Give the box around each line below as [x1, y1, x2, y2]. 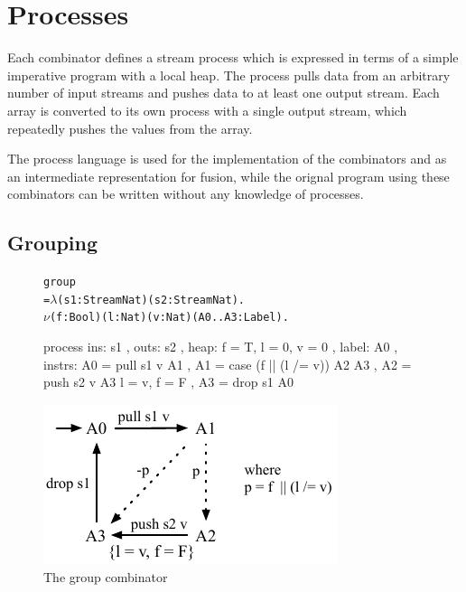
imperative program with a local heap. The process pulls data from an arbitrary [7, 65, 451, 84]
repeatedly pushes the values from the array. [7, 118, 253, 137]
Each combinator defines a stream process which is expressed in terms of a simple [7, 48, 459, 67]
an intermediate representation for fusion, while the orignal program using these [7, 166, 450, 185]
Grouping [7, 229, 98, 257]
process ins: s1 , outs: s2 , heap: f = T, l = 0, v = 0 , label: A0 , [43, 337, 398, 356]
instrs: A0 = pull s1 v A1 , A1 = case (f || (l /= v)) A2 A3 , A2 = [43, 354, 412, 373]
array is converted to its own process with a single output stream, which [7, 100, 407, 119]
